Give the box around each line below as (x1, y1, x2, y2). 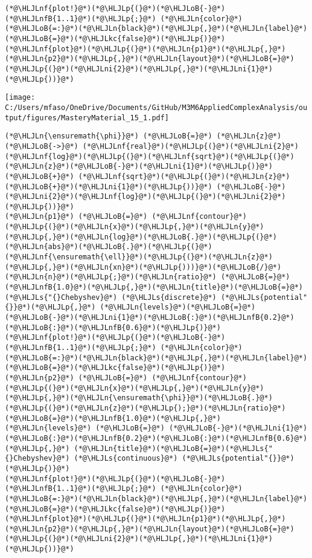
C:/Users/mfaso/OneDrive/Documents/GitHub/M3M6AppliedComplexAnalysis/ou (5, 103, 308, 112)
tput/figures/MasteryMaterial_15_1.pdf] (5, 113, 170, 122)
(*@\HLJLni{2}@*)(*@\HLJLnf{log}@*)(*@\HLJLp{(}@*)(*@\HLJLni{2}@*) (5, 192, 286, 201)
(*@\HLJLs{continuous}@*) (74, 454, 178, 463)
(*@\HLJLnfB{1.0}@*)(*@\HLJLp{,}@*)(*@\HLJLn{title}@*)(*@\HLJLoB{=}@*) (5, 283, 303, 292)
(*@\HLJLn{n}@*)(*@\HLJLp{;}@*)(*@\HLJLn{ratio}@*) (5, 273, 217, 282)
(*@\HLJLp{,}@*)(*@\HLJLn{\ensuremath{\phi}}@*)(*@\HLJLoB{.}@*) (5, 394, 273, 403)
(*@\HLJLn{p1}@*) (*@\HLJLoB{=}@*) (5, 212, 148, 221)
